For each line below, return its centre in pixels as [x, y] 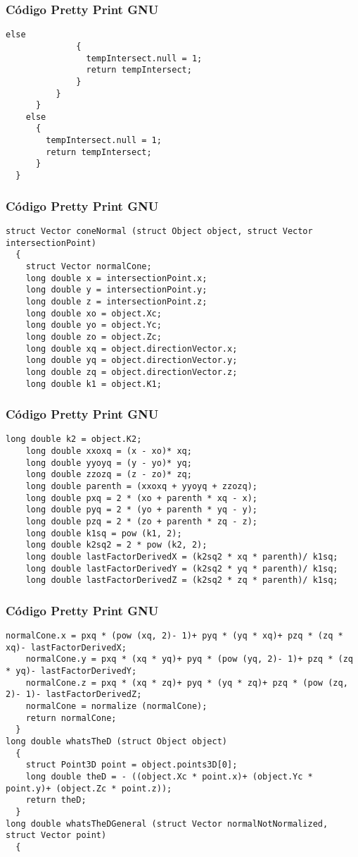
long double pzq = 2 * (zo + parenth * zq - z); [141, 521]
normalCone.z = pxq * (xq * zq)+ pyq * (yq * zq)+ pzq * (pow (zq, [187, 683]
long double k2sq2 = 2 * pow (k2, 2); [116, 545]
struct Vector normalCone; [89, 266]
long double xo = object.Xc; [94, 313]
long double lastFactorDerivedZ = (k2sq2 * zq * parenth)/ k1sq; [182, 580]
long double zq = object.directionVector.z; [132, 372]
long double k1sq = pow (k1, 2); [104, 533]
